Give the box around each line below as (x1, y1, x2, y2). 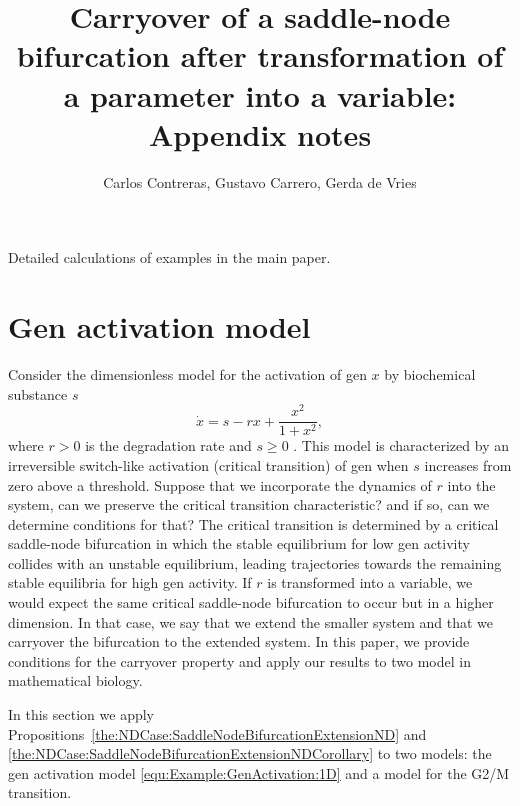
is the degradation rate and (85, 435, 252, 456)
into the (447, 474, 496, 495)
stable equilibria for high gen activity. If (8, 572, 252, 593)
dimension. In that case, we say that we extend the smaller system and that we (8, 611, 493, 632)
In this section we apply (8, 704, 154, 725)
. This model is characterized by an (293, 435, 509, 456)
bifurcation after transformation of (16, 35, 504, 76)
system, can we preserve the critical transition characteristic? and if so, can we (8, 494, 490, 515)
